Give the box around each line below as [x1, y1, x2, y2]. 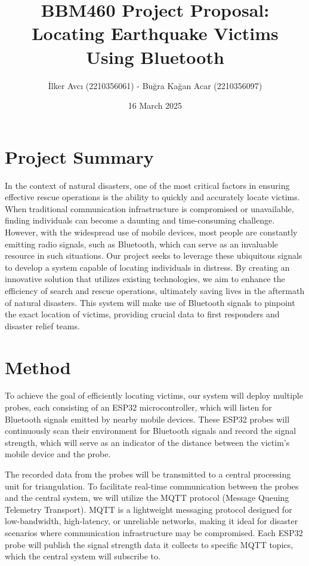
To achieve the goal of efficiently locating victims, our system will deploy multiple [5, 389, 303, 402]
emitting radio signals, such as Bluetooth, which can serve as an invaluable [5, 237, 279, 250]
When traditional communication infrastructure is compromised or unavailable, [5, 202, 294, 215]
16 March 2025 [128, 99, 183, 112]
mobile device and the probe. [5, 448, 111, 460]
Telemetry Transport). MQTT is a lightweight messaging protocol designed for [5, 503, 292, 515]
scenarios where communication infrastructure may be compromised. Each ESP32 [5, 527, 303, 539]
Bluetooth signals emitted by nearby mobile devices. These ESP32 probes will [5, 412, 290, 425]
